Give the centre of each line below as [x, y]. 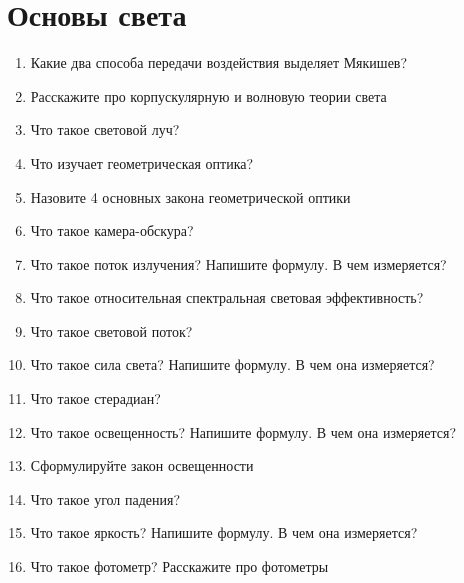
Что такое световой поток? [111, 330]
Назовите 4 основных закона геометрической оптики [190, 196]
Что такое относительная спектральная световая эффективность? [227, 297]
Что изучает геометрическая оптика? [142, 162]
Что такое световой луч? [105, 129]
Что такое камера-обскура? [112, 230]
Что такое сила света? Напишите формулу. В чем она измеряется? [232, 364]
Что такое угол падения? [105, 498]
